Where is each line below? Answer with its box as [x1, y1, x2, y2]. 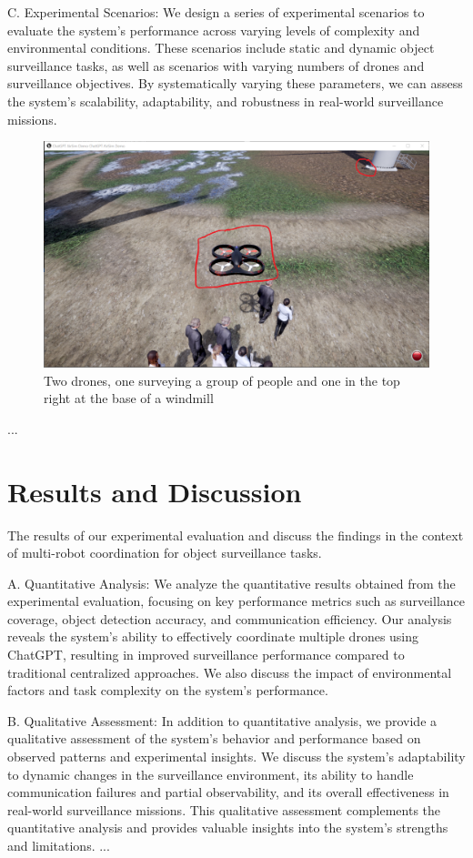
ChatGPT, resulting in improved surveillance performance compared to [7, 645, 405, 664]
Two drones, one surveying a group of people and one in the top [44, 370, 400, 389]
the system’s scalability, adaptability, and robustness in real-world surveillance [7, 91, 444, 110]
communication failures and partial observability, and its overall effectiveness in [7, 782, 449, 802]
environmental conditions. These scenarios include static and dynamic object [7, 38, 435, 57]
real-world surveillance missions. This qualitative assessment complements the [7, 800, 441, 819]
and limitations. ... [7, 836, 110, 854]
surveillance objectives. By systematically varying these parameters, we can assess [7, 74, 463, 93]
